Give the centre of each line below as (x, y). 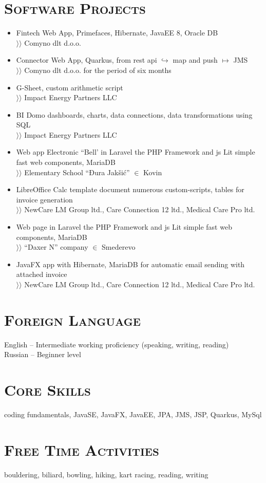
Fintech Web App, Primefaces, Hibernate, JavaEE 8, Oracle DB (117, 33)
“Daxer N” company (56, 247)
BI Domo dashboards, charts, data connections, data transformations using (134, 114)
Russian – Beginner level (43, 354)
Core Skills (47, 390)
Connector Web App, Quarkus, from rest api (87, 60)
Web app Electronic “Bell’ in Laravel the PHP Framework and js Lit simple (136, 152)
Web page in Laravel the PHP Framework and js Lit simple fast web (124, 227)
